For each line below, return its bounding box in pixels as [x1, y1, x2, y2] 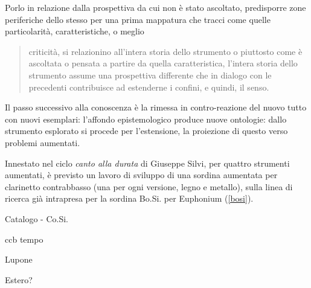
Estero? [5, 273, 33, 286]
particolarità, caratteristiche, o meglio [5, 25, 144, 37]
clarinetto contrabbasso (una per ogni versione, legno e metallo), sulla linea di [5, 180, 293, 193]
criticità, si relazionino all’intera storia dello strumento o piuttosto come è [28, 45, 303, 57]
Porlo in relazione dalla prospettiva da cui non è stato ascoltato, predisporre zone [5, 1, 306, 13]
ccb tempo [5, 232, 43, 245]
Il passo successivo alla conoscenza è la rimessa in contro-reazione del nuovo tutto [5, 101, 307, 114]
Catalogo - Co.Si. [5, 212, 68, 225]
